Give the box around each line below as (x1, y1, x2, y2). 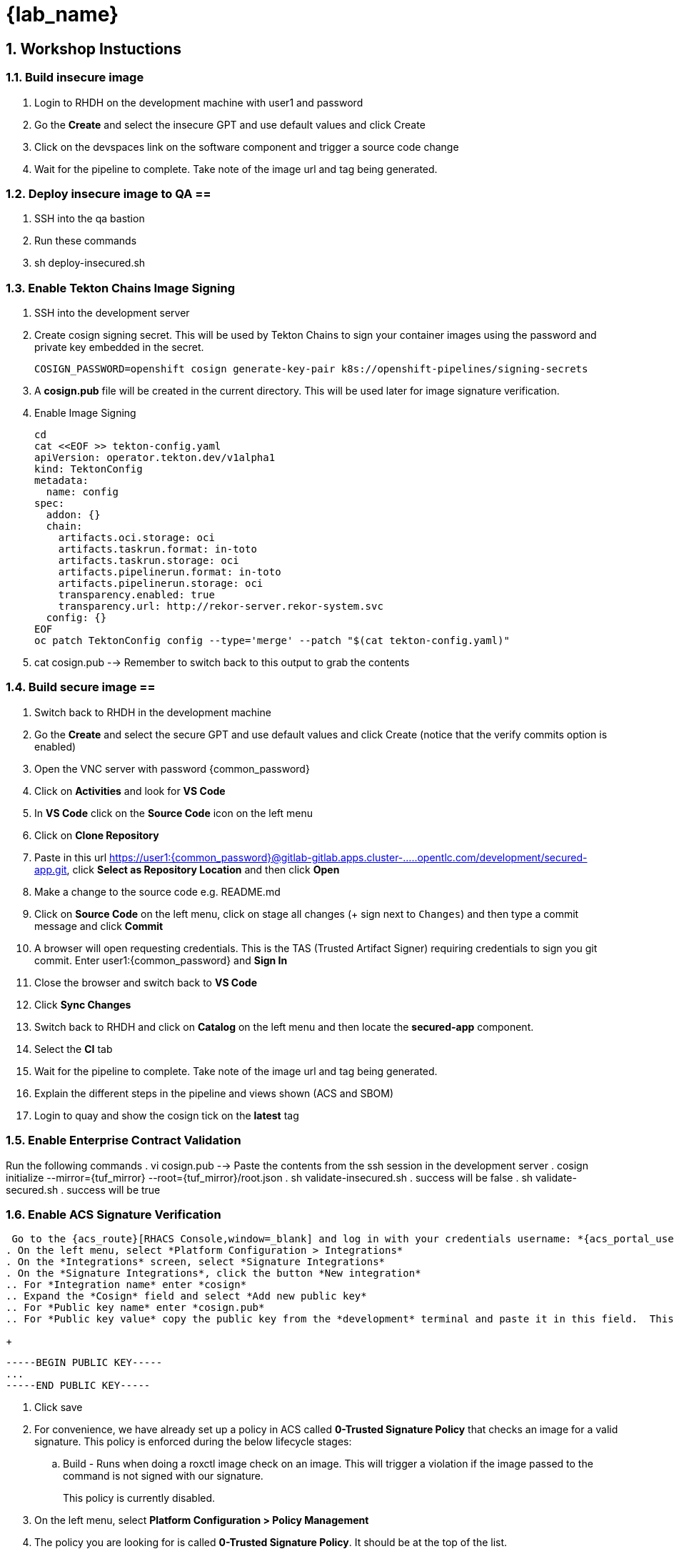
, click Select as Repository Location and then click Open (66, 863, 340, 876)
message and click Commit (34, 919, 164, 932)
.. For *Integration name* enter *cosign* (6, 1279, 247, 1291)
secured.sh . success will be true (6, 1183, 161, 1196)
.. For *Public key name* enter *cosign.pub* (6, 1302, 265, 1314)
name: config (46, 486, 119, 498)
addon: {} (46, 509, 101, 521)
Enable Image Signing (34, 407, 136, 420)
